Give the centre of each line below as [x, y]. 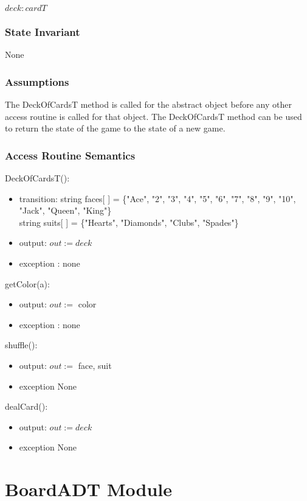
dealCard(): [26, 406]
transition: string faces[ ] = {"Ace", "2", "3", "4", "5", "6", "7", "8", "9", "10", [157, 198]
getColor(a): [27, 283]
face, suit [95, 365]
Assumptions [37, 81]
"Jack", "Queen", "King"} [65, 210]
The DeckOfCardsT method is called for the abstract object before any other [148, 104]
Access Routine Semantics [70, 155]
